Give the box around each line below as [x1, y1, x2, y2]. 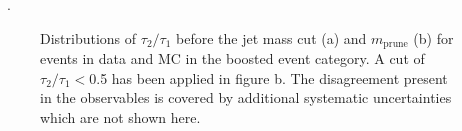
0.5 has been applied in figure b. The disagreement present [89, 67, 448, 88]
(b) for [413, 27, 454, 48]
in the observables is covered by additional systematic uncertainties [40, 87, 452, 108]
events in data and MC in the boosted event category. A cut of [40, 48, 425, 69]
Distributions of [40, 27, 137, 48]
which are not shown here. [40, 106, 201, 127]
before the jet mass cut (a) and [176, 27, 367, 48]
